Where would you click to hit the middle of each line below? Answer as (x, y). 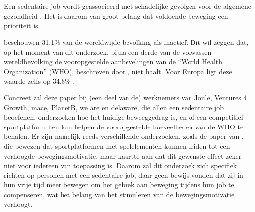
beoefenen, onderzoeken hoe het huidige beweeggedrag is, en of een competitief (124, 117)
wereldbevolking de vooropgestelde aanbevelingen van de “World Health (113, 62)
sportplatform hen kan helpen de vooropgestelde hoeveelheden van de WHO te (124, 126)
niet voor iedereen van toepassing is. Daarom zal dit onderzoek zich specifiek (121, 165)
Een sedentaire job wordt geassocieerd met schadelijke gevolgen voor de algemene (127, 6)
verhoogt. (18, 204)
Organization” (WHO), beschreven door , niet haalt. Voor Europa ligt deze (118, 71)
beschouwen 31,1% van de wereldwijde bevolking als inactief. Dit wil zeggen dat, (126, 42)
